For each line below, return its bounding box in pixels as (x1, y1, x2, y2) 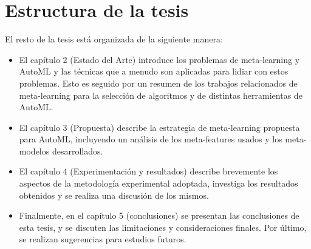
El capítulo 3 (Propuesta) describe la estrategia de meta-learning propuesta (19, 121, 300, 133)
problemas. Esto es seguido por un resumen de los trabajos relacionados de (19, 76, 298, 89)
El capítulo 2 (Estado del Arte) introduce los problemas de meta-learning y (19, 53, 300, 65)
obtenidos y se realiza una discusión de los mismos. (19, 188, 209, 201)
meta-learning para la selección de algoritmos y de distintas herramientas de (19, 88, 302, 101)
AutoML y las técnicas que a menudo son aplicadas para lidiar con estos (19, 65, 289, 78)
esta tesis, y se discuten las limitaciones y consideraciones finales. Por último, (19, 221, 307, 233)
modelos (19, 144, 50, 157)
